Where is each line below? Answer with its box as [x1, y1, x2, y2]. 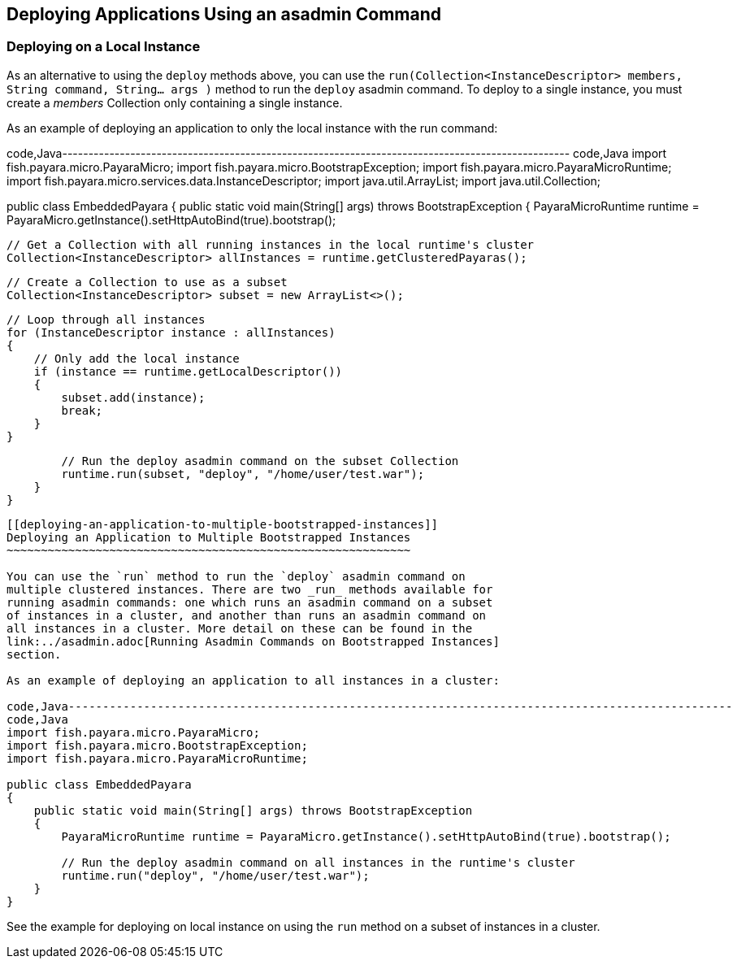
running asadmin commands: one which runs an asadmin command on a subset [7, 595, 493, 609]
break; [61, 403, 103, 417]
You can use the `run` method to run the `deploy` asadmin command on [7, 569, 466, 583]
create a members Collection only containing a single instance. [7, 95, 343, 110]
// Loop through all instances [7, 312, 206, 326]
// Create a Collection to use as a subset [7, 275, 288, 289]
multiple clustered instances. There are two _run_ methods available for [7, 582, 493, 596]
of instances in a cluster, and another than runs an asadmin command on [7, 608, 487, 622]
